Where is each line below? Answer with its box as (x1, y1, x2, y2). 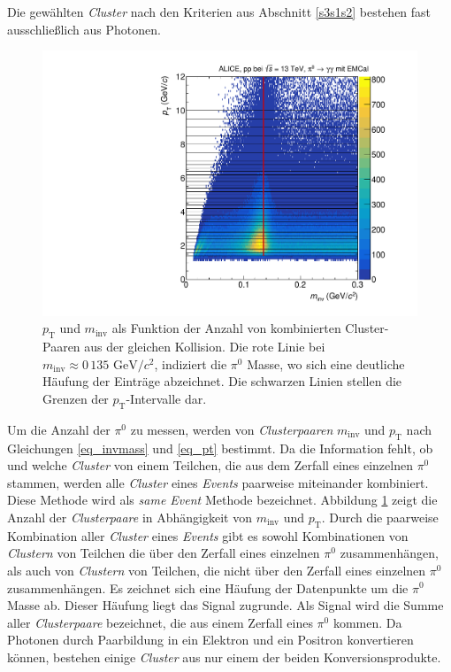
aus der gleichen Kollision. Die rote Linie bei (84, 337, 325, 356)
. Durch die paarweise (321, 507, 439, 526)
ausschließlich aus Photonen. (7, 19, 161, 38)
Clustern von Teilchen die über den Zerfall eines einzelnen (7, 544, 320, 562)
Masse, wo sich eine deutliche (247, 354, 405, 373)
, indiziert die (154, 354, 227, 373)
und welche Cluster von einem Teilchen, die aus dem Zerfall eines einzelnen (7, 456, 413, 475)
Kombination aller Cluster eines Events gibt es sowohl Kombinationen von (7, 526, 409, 545)
